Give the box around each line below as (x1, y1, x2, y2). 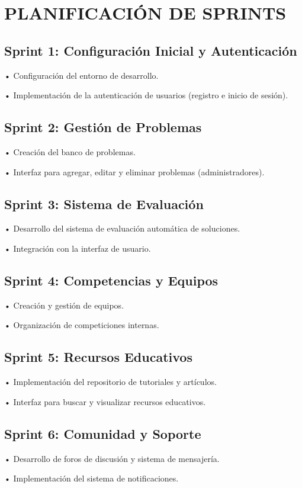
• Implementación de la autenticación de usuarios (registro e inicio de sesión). (4, 89, 288, 101)
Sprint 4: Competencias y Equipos (4, 271, 219, 289)
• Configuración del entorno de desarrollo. (4, 69, 159, 81)
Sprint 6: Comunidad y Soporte (4, 424, 201, 442)
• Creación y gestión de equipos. (4, 298, 124, 311)
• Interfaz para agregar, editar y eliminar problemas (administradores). (4, 165, 265, 178)
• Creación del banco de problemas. (4, 145, 136, 158)
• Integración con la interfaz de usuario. (4, 242, 151, 254)
